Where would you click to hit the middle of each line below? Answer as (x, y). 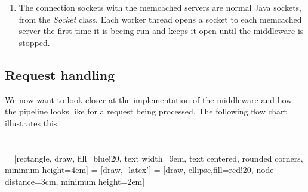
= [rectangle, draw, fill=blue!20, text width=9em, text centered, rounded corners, (154, 158)
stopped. (34, 42)
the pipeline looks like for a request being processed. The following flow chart (146, 111)
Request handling (60, 74)
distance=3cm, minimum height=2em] (75, 181)
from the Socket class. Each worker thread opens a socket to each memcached (160, 19)
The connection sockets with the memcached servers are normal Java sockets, (160, 7)
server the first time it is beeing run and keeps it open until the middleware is (161, 31)
